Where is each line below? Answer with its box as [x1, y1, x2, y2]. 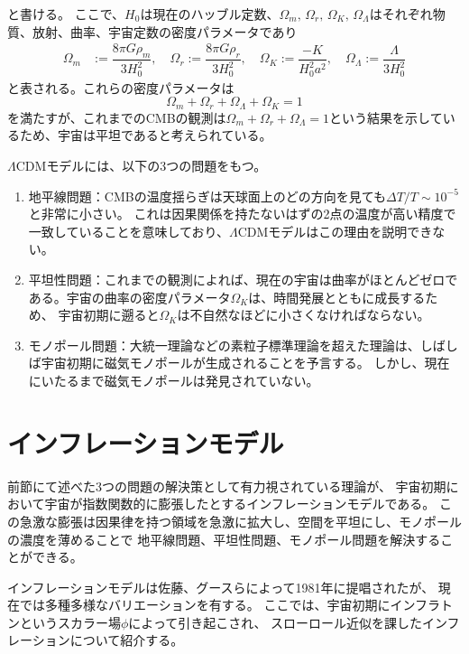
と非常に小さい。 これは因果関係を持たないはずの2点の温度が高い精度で [28, 204, 456, 223]
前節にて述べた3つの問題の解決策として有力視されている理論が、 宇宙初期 [7, 476, 446, 495]
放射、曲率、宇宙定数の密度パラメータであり [32, 22, 298, 41]
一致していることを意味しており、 [28, 221, 229, 240]
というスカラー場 [19, 612, 121, 631]
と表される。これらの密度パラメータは [7, 78, 234, 97]
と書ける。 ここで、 [7, 5, 125, 23]
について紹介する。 [69, 631, 184, 649]
